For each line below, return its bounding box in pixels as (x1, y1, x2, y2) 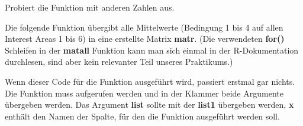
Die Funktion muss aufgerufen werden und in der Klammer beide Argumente (5, 87, 283, 99)
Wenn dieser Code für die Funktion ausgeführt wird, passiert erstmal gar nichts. (5, 75, 295, 87)
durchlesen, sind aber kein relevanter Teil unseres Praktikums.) (5, 55, 233, 68)
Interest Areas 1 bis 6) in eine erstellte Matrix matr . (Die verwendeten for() (5, 32, 285, 45)
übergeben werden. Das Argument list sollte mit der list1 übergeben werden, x (5, 98, 294, 111)
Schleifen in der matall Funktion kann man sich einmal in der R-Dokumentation (5, 44, 299, 56)
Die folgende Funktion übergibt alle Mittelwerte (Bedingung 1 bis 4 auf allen (5, 21, 283, 33)
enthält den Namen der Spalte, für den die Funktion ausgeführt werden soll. (5, 110, 280, 122)
